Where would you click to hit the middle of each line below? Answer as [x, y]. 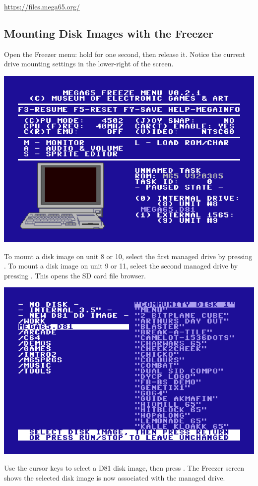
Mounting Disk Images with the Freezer [109, 33]
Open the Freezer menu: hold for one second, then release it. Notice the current [125, 54]
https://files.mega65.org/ [42, 6]
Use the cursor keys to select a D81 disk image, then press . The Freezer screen [124, 467]
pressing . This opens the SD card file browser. [75, 275]
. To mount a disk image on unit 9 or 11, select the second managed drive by [121, 266]
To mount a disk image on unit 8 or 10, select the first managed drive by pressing [128, 256]
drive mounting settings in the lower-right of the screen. [89, 64]
